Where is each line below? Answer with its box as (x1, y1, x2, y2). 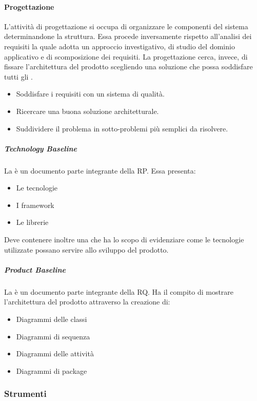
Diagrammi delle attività (16, 348, 94, 359)
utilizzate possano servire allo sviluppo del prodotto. (4, 244, 169, 255)
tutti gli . (4, 71, 33, 82)
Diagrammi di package (16, 365, 87, 376)
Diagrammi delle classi (16, 314, 87, 324)
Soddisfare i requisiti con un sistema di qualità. (16, 88, 165, 99)
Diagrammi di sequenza (16, 331, 90, 341)
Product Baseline (4, 264, 66, 275)
